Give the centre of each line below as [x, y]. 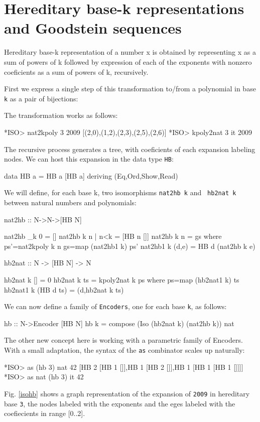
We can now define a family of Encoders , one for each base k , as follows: [115, 306]
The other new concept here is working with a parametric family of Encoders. [123, 340]
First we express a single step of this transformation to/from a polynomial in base [130, 89]
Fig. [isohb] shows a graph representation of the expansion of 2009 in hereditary [127, 393]
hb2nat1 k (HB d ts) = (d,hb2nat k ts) [64, 289]
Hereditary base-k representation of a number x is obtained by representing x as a [130, 52]
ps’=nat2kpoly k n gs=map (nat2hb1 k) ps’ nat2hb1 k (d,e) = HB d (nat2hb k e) [130, 246]
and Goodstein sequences [93, 28]
